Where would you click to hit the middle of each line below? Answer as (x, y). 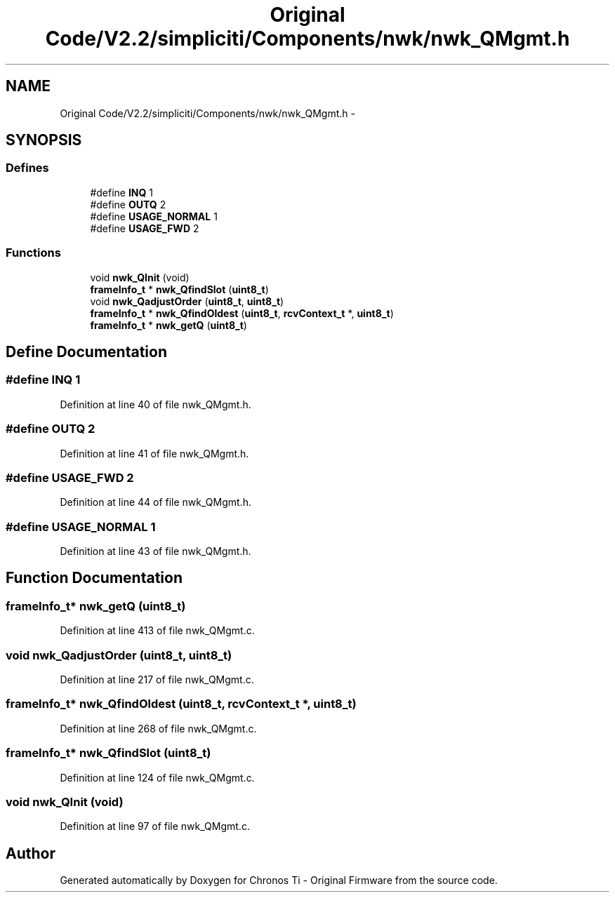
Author (31, 853)
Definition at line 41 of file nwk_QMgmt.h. (154, 453)
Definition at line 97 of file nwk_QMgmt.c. (155, 826)
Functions (33, 253)
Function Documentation (94, 578)
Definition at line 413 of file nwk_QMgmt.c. (157, 631)
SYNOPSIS (44, 140)
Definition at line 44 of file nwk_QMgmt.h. (156, 502)
